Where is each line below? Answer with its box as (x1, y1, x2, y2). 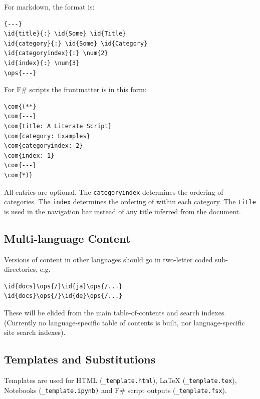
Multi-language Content (4, 230, 131, 246)
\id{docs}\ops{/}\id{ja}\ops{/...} (4, 282, 123, 290)
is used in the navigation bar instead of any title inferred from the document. (4, 206, 241, 216)
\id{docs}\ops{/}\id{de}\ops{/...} (4, 292, 123, 300)
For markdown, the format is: (4, 2, 95, 12)
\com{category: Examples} (4, 132, 90, 140)
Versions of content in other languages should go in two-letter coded (4, 254, 213, 264)
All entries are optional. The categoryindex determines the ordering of (4, 186, 223, 197)
